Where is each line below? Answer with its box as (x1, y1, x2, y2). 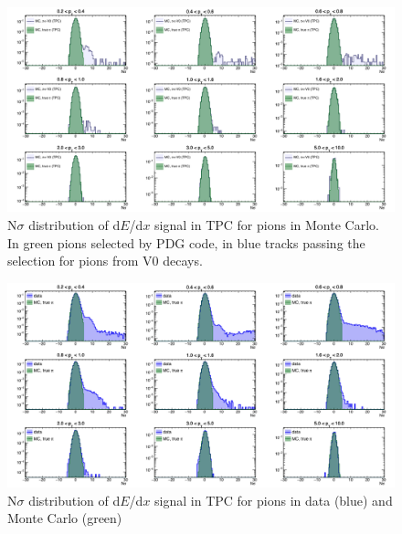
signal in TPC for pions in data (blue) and (154, 490, 393, 509)
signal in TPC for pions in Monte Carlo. (154, 215, 379, 235)
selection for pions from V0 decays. (7, 251, 203, 270)
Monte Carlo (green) (7, 508, 122, 528)
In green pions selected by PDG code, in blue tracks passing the (7, 233, 365, 252)
